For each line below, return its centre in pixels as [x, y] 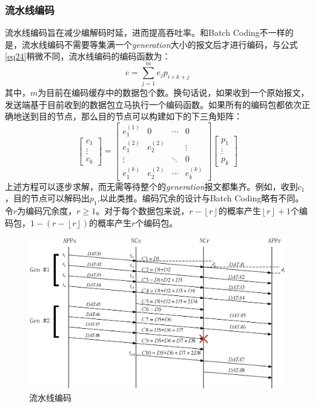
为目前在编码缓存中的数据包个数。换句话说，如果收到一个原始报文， [174, 92]
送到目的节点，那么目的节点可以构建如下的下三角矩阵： [132, 116]
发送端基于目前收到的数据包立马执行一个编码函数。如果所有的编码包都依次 [153, 104]
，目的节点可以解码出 [47, 198]
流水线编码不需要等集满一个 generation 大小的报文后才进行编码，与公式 [160, 44]
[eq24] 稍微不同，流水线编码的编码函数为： [88, 56]
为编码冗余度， [47, 211]
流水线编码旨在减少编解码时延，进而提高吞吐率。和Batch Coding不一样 [145, 32]
